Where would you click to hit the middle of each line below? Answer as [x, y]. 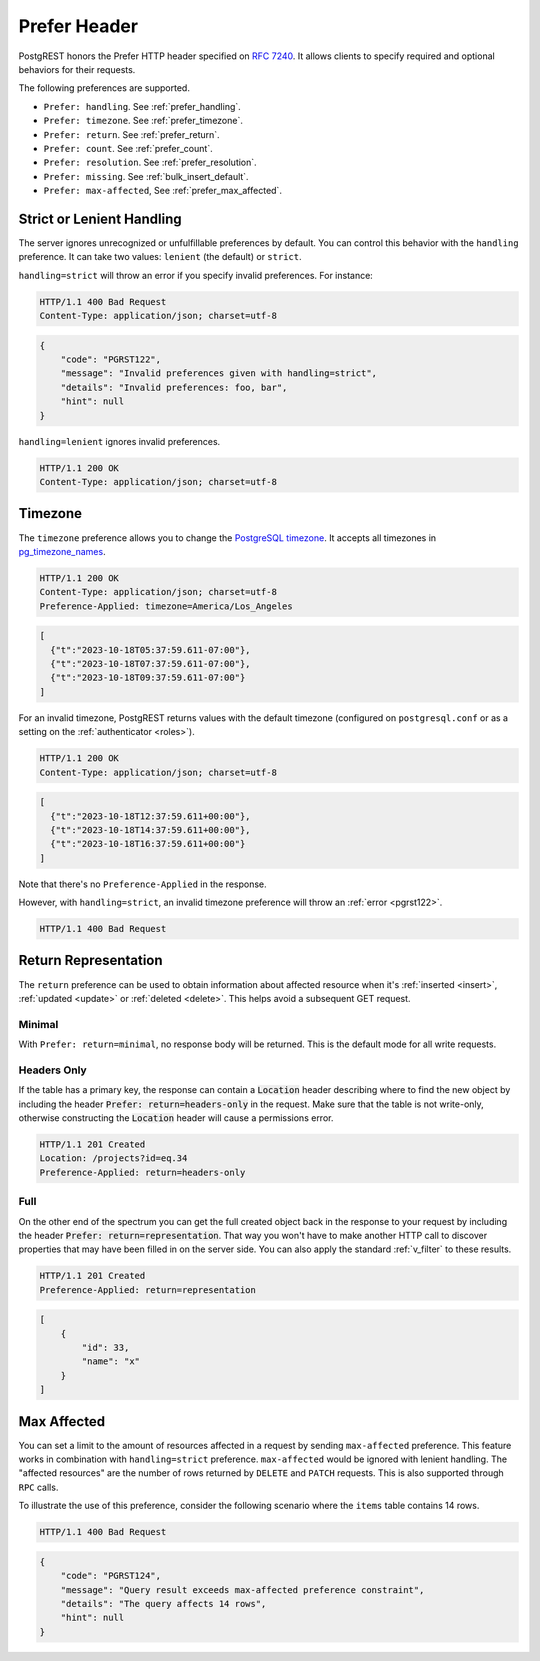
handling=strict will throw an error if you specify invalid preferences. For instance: [196, 275]
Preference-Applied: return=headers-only [142, 1172]
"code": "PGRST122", [111, 359]
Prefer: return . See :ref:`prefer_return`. [131, 134]
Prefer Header [78, 26]
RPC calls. [38, 1487]
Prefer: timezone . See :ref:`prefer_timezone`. [143, 121]
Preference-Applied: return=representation [148, 1289]
